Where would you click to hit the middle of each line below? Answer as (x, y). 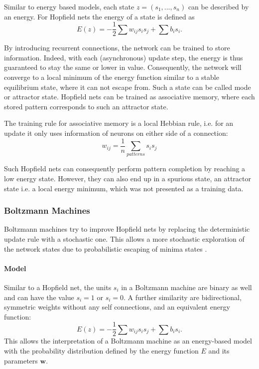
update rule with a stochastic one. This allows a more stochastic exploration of (124, 238)
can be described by (218, 6)
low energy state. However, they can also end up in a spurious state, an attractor (128, 178)
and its (219, 351)
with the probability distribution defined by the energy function (101, 351)
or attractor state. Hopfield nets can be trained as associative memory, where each (129, 97)
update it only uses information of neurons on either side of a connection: (116, 133)
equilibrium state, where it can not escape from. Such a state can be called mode (128, 87)
